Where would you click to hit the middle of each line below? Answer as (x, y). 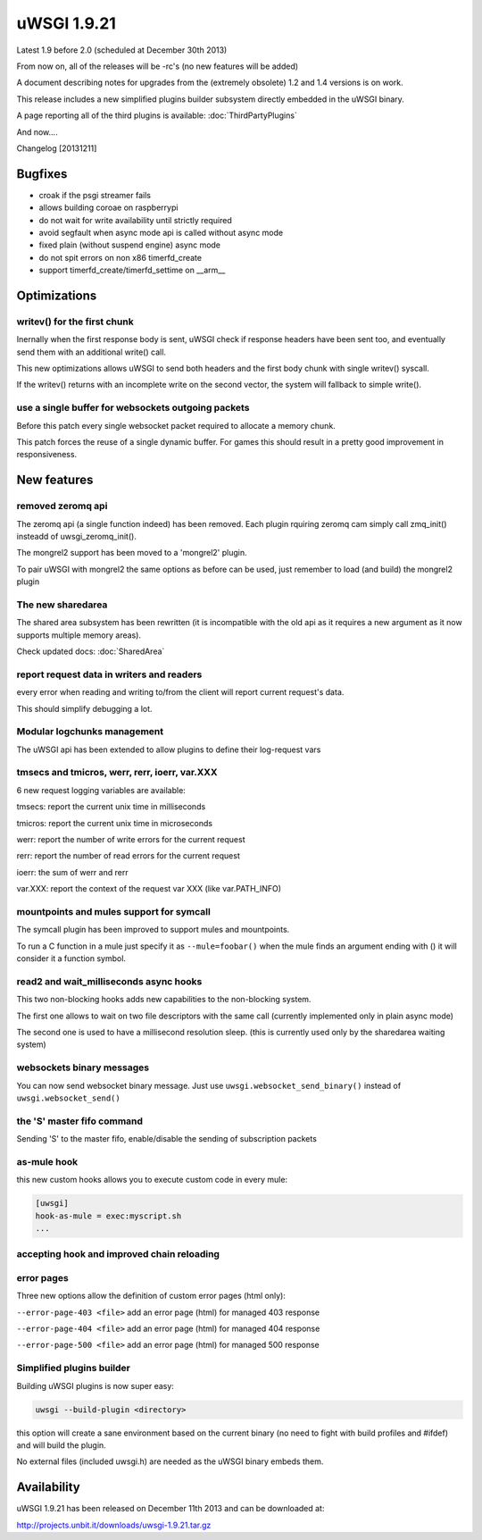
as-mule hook (47, 1161)
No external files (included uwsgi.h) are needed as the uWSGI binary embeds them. (170, 1461)
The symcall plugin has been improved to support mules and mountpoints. (153, 930)
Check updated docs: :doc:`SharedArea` (91, 651)
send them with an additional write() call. (91, 352)
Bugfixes (42, 174)
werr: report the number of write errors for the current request (131, 840)
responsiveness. (47, 455)
